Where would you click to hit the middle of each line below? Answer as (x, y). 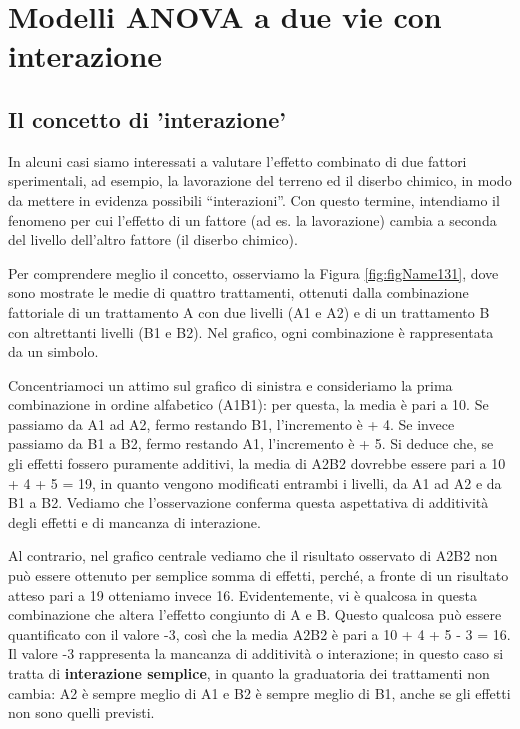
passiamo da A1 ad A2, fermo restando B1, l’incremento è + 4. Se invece (231, 423)
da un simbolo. (53, 351)
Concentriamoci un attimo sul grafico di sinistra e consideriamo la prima (230, 384)
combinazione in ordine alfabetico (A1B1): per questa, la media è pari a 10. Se (248, 404)
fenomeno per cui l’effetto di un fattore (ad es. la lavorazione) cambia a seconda (252, 219)
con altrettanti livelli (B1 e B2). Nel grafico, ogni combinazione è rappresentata (251, 331)
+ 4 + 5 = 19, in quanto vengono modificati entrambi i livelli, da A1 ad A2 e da (255, 482)
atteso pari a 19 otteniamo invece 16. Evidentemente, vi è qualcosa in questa (243, 594)
